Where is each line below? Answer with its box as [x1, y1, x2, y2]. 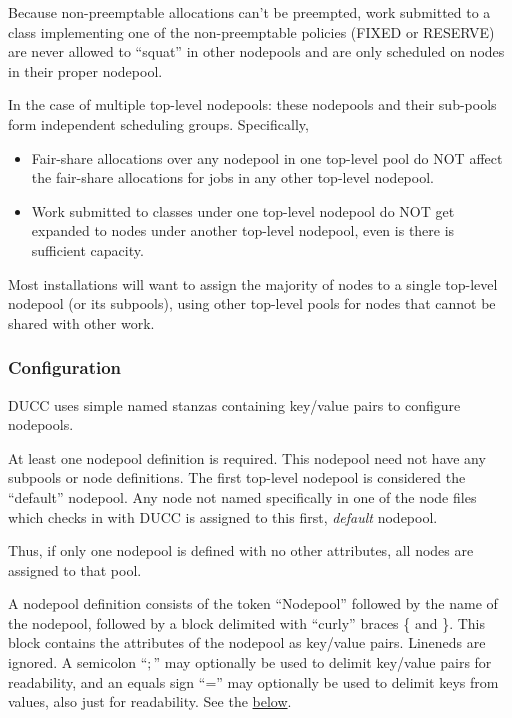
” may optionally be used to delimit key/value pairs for [153, 652, 492, 673]
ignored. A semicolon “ [8, 652, 148, 673]
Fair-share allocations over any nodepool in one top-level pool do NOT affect [31, 147, 503, 168]
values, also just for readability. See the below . [8, 691, 292, 712]
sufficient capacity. [31, 239, 144, 260]
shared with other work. [8, 312, 155, 333]
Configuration [8, 355, 122, 380]
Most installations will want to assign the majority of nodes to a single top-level [8, 273, 498, 294]
